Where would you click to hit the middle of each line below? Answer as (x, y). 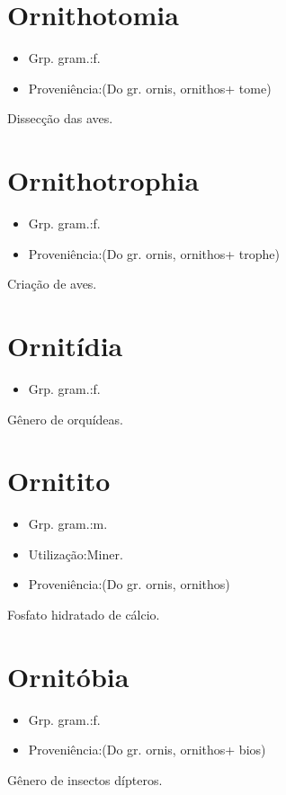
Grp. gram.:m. (68, 524)
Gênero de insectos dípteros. (85, 779)
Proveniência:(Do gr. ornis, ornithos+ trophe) (154, 253)
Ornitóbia (68, 676)
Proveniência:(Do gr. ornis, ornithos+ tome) (150, 88)
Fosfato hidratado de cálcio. (84, 615)
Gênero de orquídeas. (65, 419)
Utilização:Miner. (76, 554)
